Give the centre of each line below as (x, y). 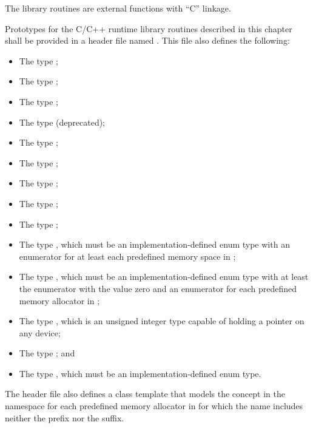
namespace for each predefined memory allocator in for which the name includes (154, 406)
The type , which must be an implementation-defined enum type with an (154, 244)
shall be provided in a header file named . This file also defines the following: (147, 40)
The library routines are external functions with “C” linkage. (118, 8)
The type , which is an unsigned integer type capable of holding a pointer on (162, 321)
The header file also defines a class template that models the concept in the (145, 394)
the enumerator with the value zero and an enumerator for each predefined (158, 288)
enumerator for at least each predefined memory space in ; (127, 256)
